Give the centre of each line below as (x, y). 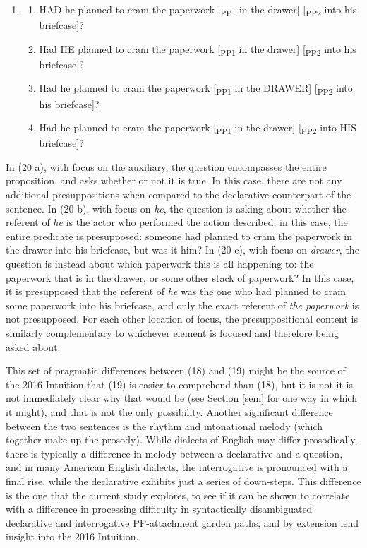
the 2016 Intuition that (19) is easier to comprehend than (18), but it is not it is (179, 384)
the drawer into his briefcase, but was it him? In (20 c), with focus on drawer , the (182, 250)
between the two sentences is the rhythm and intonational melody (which (164, 425)
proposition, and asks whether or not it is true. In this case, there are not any (174, 180)
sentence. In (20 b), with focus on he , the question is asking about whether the (176, 208)
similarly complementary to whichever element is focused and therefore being (173, 333)
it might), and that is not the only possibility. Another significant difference (169, 411)
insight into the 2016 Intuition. (72, 536)
